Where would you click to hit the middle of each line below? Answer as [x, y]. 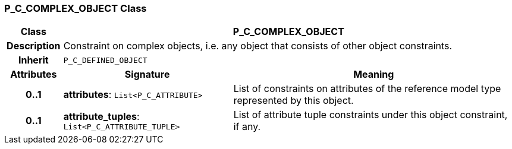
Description [34, 46]
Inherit [33, 60]
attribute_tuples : [101, 116]
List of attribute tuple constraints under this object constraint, [370, 115]
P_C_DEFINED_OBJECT [105, 60]
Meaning [374, 74]
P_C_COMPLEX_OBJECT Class [76, 8]
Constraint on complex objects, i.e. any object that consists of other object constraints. [258, 46]
